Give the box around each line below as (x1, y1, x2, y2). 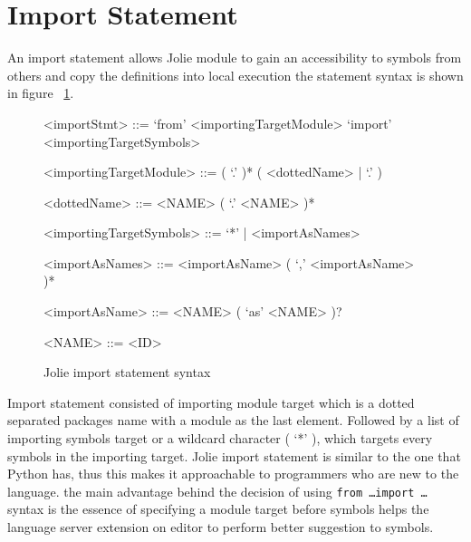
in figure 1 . (7, 83, 74, 102)
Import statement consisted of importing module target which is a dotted (7, 392, 415, 411)
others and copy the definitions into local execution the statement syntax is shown (7, 65, 464, 84)
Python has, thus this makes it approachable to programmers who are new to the (7, 464, 459, 483)
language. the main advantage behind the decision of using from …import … (7, 481, 428, 500)
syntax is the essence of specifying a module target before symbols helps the (7, 499, 429, 518)
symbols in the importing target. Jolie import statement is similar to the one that (7, 446, 461, 465)
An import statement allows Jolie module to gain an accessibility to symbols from (7, 48, 462, 67)
